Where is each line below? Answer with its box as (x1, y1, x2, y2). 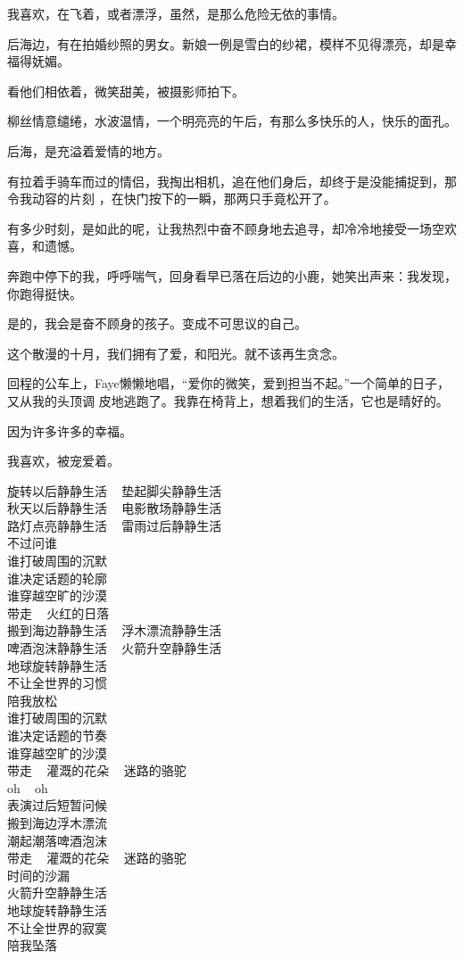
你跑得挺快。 (7, 284, 82, 302)
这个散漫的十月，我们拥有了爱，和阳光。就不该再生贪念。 (7, 343, 344, 362)
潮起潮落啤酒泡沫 (7, 831, 107, 849)
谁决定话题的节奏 (7, 726, 107, 744)
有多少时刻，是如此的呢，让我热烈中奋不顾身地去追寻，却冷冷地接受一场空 (7, 219, 444, 237)
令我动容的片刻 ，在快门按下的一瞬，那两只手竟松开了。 (7, 189, 336, 208)
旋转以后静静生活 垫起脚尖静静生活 (7, 481, 222, 500)
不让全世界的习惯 (7, 674, 107, 692)
